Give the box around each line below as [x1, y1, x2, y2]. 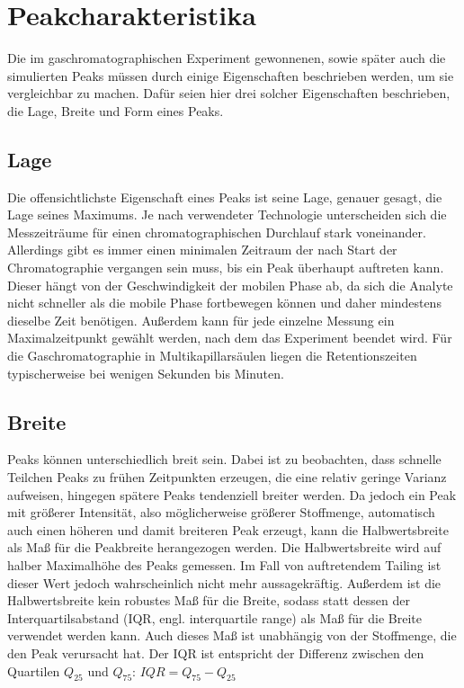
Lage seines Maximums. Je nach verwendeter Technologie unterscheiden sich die [7, 205, 447, 224]
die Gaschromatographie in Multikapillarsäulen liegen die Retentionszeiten [7, 346, 417, 365]
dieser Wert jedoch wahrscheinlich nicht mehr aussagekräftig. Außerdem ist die [7, 573, 442, 592]
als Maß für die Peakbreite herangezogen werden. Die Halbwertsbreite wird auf [7, 538, 442, 557]
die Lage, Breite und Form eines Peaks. [7, 101, 224, 120]
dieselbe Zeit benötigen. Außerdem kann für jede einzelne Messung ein [7, 310, 395, 329]
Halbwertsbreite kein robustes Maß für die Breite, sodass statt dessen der [7, 591, 410, 610]
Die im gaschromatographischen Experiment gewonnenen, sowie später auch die [7, 49, 446, 67]
